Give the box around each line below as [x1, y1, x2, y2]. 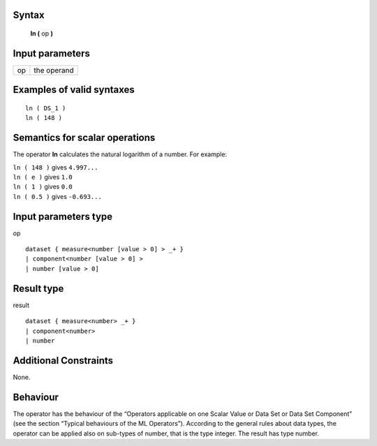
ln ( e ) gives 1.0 [13, 173, 73, 181]
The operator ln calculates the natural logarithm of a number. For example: [13, 150, 227, 158]
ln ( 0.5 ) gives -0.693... [13, 192, 103, 200]
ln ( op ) [30, 29, 54, 38]
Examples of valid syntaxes [13, 84, 135, 96]
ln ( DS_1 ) [25, 104, 66, 112]
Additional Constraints [13, 355, 114, 366]
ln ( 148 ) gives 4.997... [13, 163, 98, 171]
